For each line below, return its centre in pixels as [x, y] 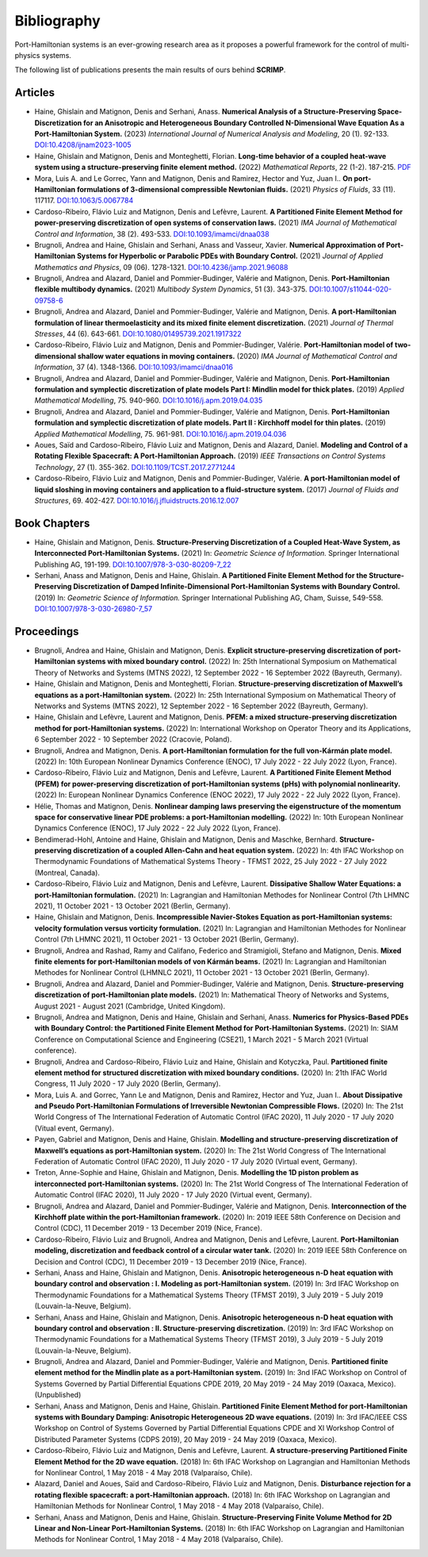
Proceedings [47, 631]
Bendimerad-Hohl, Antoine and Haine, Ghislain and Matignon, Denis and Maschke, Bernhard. [186, 839]
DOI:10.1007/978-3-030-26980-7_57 [94, 609]
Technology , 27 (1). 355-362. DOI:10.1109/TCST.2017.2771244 [135, 467]
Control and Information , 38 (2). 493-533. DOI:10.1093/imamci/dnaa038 [152, 233]
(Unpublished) [58, 1395]
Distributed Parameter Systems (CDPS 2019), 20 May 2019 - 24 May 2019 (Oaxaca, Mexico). [185, 1439]
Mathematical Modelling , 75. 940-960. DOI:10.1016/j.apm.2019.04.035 [149, 400]
